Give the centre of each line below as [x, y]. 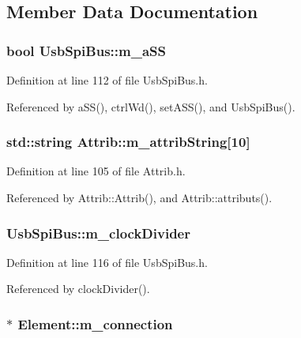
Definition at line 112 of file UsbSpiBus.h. [107, 80]
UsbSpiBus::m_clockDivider [98, 233]
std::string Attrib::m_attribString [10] [128, 142]
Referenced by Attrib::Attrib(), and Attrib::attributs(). [139, 197]
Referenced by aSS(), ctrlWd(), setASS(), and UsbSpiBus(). [151, 106]
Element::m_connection [95, 323]
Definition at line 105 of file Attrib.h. [96, 171]
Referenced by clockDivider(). [78, 289]
